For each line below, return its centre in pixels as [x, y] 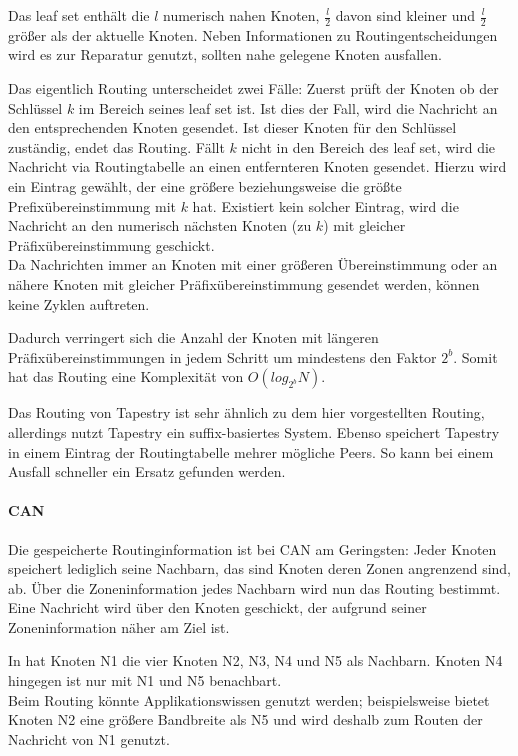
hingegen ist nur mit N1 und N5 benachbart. [145, 680]
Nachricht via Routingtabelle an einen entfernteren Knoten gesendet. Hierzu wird [257, 166]
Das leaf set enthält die [79, 15]
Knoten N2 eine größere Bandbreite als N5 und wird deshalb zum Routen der [245, 719]
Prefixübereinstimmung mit [92, 205]
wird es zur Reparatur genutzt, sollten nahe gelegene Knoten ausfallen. [225, 54]
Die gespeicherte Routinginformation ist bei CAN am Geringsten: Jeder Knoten [252, 548]
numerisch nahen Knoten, [241, 15]
